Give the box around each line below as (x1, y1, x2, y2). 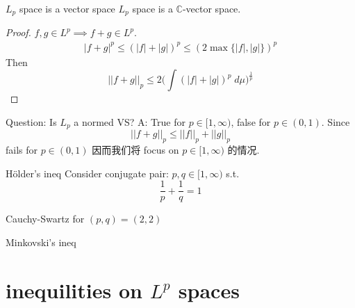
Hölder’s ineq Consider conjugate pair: (6, 165, 169, 180)
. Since (321, 114, 350, 129)
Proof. (6, 25, 31, 40)
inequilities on (6, 275, 142, 304)
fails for (6, 143, 38, 157)
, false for (231, 114, 271, 129)
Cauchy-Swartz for (6, 211, 85, 226)
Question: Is (6, 114, 57, 129)
